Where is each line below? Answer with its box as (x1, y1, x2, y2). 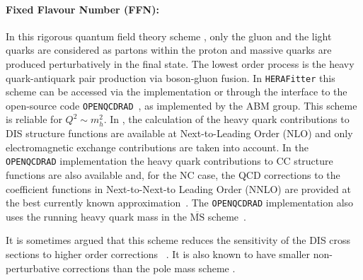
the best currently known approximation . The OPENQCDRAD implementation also (6, 195, 354, 210)
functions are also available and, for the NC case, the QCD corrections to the (6, 167, 340, 182)
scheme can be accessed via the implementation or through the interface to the (6, 84, 347, 99)
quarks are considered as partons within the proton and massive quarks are (6, 42, 332, 57)
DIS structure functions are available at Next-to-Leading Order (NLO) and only (6, 126, 353, 141)
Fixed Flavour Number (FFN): (6, 1, 159, 16)
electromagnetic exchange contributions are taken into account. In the (6, 139, 309, 154)
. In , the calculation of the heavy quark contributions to (103, 112, 350, 127)
